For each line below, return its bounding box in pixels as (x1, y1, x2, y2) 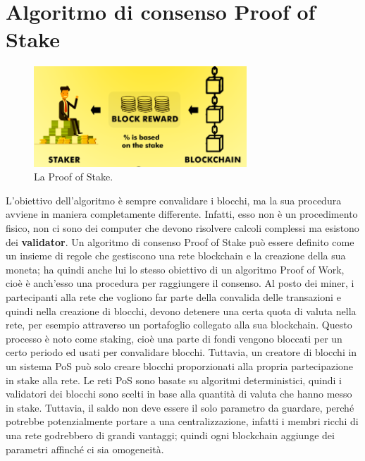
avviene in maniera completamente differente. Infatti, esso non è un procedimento (6, 207, 358, 221)
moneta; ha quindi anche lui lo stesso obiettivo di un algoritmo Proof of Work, (6, 262, 345, 276)
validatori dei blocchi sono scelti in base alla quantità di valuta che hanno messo (6, 386, 352, 401)
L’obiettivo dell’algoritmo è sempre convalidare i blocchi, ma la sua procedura (6, 192, 342, 207)
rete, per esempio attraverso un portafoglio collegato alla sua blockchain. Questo (6, 317, 352, 332)
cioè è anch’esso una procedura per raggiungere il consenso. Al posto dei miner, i (6, 276, 354, 290)
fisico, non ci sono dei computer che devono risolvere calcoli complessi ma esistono (6, 221, 359, 235)
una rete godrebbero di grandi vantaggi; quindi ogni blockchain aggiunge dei (6, 427, 335, 442)
